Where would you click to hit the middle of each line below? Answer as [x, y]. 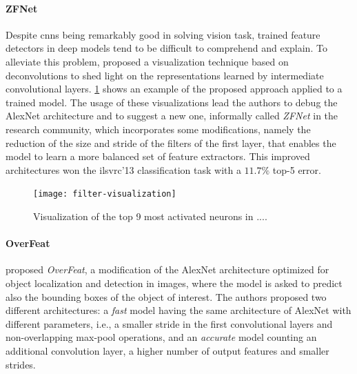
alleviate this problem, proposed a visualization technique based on [147, 61]
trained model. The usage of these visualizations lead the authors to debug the [172, 102]
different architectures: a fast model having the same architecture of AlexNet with [178, 310]
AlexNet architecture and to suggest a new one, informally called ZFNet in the [172, 116]
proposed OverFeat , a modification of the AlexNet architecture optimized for [167, 269]
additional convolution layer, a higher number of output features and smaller [167, 350]
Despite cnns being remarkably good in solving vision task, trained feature [163, 34]
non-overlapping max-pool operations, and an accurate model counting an [161, 337]
